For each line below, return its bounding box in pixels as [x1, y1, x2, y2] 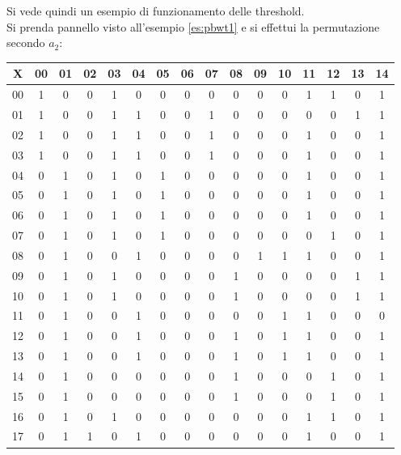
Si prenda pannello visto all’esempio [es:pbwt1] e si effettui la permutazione [6, 18, 380, 35]
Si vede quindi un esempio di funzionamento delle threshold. [6, 2, 305, 19]
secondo [6, 34, 45, 51]
